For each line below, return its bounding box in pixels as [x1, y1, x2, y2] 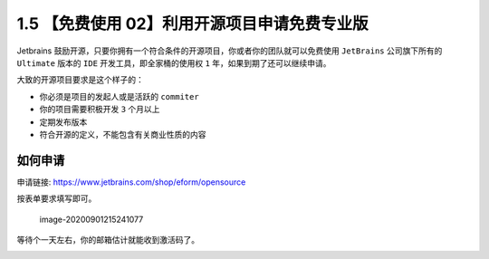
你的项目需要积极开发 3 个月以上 [39, 104, 160, 115]
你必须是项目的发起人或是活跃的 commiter [39, 91, 199, 101]
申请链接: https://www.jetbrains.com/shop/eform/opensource [16, 177, 246, 187]
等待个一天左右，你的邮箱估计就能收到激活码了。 [16, 234, 199, 245]
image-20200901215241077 [39, 214, 144, 225]
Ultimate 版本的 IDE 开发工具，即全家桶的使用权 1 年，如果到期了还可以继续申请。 [16, 57, 331, 68]
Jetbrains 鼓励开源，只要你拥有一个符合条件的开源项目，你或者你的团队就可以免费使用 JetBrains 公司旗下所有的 [16, 45, 443, 56]
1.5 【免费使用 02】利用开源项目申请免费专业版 [16, 14, 369, 34]
